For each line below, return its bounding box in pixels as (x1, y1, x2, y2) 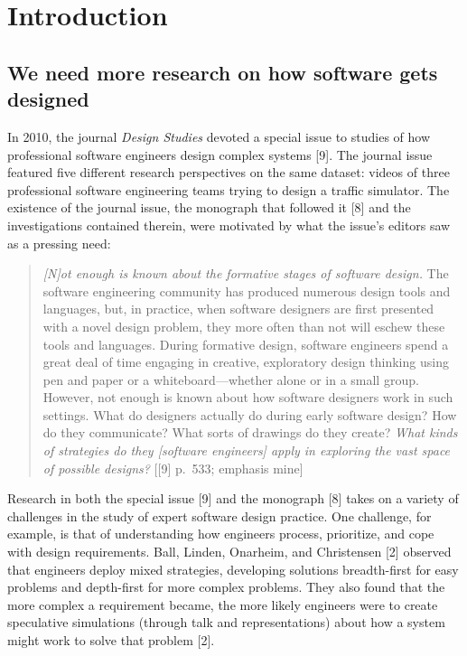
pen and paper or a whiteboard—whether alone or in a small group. (42, 370, 419, 389)
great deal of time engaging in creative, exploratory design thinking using (42, 352, 449, 371)
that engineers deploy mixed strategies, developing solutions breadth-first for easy (7, 559, 459, 578)
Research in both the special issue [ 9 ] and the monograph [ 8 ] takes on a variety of (7, 489, 459, 508)
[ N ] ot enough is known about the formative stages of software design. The (42, 264, 449, 283)
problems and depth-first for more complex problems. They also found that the (7, 577, 445, 596)
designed (7, 85, 89, 113)
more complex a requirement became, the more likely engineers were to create (7, 595, 438, 614)
